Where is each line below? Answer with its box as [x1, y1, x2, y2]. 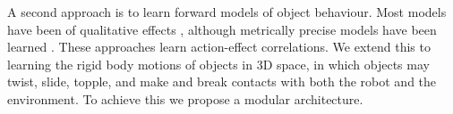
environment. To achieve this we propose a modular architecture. [7, 89, 363, 108]
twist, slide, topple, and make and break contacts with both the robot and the [7, 72, 437, 91]
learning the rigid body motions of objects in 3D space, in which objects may [7, 54, 430, 73]
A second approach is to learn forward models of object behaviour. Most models [7, 3, 447, 20]
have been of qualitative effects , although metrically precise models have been [7, 20, 437, 38]
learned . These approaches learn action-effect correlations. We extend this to [7, 37, 431, 56]
